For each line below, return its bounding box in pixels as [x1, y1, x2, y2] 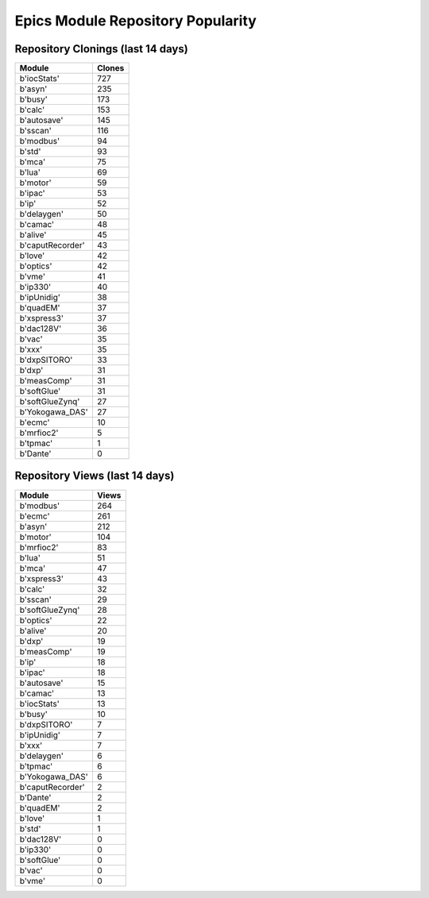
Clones [96, 63, 125, 74]
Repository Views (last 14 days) [14, 469, 175, 483]
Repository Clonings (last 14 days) [14, 42, 188, 56]
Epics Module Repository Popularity [14, 12, 257, 29]
